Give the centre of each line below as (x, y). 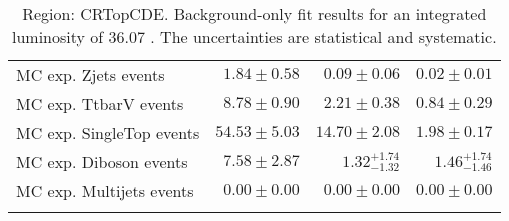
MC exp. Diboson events (102, 161)
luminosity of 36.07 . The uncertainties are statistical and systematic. (254, 36)
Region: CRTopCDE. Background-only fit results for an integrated (254, 13)
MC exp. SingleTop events (108, 132)
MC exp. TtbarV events (100, 103)
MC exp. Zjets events (90, 74)
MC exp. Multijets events (105, 190)
